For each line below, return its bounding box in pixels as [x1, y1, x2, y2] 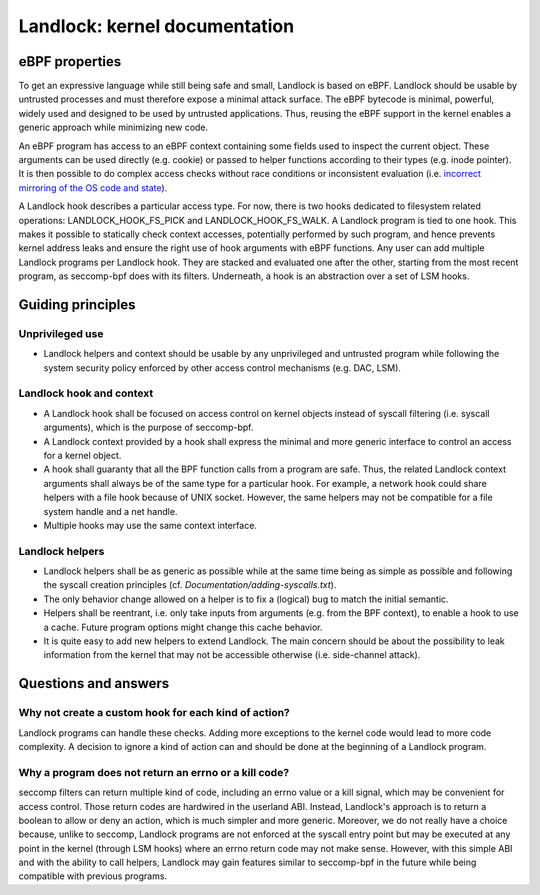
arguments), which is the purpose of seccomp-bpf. [43, 421, 254, 434]
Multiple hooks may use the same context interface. [43, 519, 257, 531]
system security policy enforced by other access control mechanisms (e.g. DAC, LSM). [43, 361, 402, 374]
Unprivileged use [18, 326, 104, 340]
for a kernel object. [43, 450, 122, 461]
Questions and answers [18, 675, 170, 692]
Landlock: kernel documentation [18, 15, 295, 37]
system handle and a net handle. [43, 505, 178, 517]
